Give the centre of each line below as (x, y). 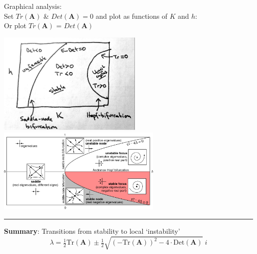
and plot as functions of (131, 16)
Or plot (15, 25)
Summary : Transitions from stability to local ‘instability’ (92, 231)
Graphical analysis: (33, 6)
